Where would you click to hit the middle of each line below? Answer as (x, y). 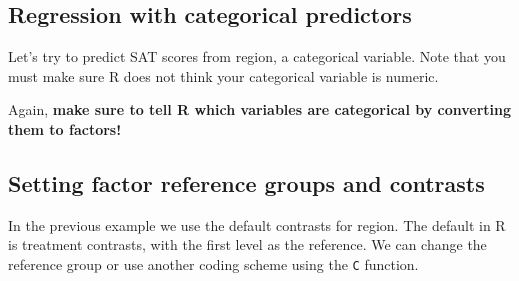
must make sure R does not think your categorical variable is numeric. (223, 75)
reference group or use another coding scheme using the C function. (213, 263)
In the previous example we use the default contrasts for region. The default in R (257, 224)
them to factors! (65, 128)
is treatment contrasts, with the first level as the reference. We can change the (247, 244)
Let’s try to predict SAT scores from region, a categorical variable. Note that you (257, 56)
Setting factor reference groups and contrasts (246, 182)
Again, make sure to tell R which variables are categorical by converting (260, 109)
